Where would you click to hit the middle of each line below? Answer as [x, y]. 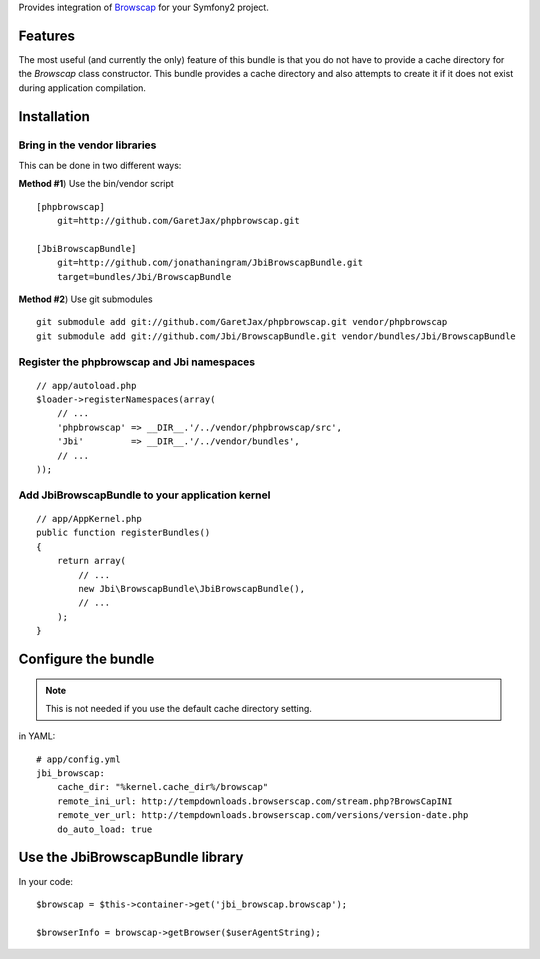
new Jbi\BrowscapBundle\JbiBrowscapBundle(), [191, 588]
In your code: [46, 881]
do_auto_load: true [104, 829]
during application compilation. [82, 87]
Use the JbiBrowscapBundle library [131, 857]
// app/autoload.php [86, 385]
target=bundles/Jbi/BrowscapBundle [144, 276]
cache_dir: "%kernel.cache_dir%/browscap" [162, 787]
